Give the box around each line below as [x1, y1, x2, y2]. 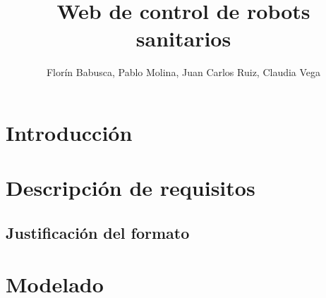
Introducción [6, 118, 133, 147]
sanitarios [135, 24, 231, 53]
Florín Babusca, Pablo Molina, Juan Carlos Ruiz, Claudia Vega [46, 65, 321, 80]
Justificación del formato [6, 221, 190, 243]
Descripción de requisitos [6, 173, 255, 202]
